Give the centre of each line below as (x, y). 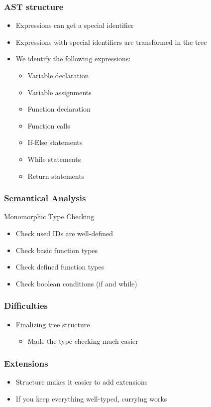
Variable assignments (59, 92)
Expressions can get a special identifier (75, 25)
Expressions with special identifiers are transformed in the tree (111, 42)
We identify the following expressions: (73, 59)
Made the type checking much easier (83, 341)
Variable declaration (58, 75)
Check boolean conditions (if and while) (76, 283)
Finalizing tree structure (53, 324)
